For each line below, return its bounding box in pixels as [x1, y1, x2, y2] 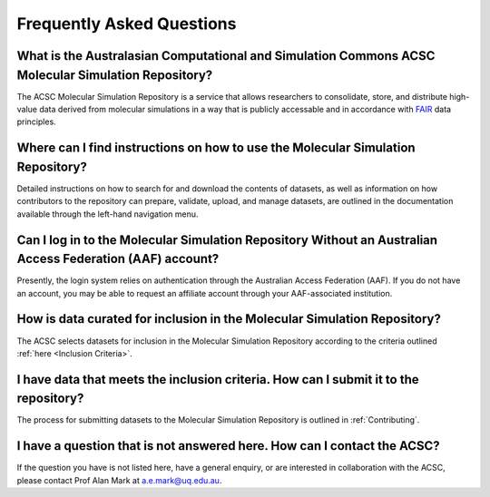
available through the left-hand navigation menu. [16, 209, 199, 219]
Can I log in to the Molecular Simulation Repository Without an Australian [16, 232, 438, 248]
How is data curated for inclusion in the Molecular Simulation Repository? [16, 311, 442, 326]
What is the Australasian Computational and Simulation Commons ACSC [16, 48, 436, 63]
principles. [16, 116, 56, 127]
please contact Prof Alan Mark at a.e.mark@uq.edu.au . [16, 474, 222, 485]
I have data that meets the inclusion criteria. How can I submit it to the [16, 372, 419, 387]
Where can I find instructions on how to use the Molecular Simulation [16, 141, 416, 156]
